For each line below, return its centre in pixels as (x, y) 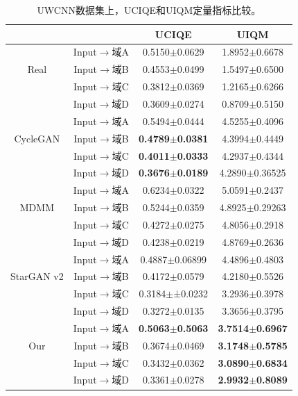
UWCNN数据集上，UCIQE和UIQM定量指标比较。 (149, 10)
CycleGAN (37, 138)
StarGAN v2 (37, 276)
